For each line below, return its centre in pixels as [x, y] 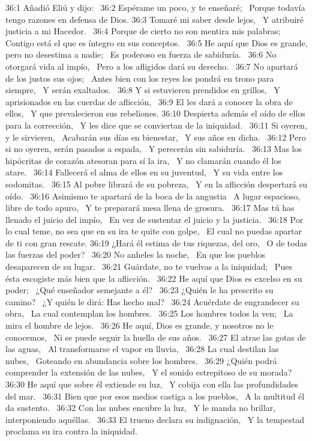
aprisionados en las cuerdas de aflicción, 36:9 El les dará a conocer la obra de [149, 101]
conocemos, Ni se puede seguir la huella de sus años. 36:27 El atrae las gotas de [156, 337]
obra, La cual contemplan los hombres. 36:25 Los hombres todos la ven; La [149, 313]
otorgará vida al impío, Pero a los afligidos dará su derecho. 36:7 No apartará [152, 66]
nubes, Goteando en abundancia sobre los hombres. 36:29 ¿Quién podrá [141, 360]
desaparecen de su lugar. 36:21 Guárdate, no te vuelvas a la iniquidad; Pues [149, 266]
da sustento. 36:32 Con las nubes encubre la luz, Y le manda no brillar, [140, 408]
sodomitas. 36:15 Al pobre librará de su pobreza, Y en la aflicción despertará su [157, 184]
